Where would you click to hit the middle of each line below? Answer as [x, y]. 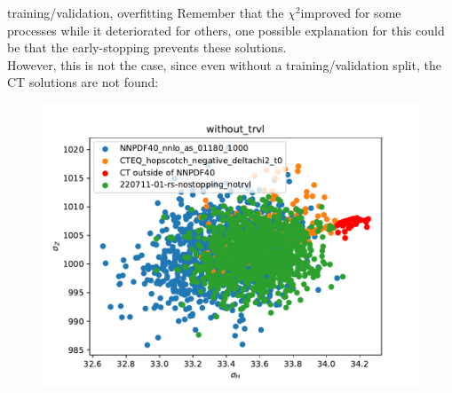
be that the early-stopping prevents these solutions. [147, 47]
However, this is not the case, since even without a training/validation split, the [224, 64]
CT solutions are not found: [83, 82]
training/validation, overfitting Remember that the [146, 12]
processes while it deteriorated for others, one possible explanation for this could [226, 30]
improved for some [351, 12]
